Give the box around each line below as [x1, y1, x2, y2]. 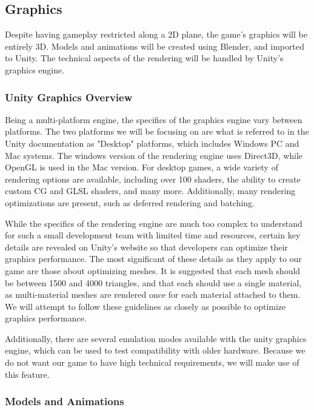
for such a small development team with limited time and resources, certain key [5, 229, 301, 241]
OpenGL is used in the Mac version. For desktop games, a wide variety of [5, 161, 278, 173]
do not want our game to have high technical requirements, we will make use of [5, 356, 299, 369]
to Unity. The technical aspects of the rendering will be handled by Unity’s [5, 52, 284, 64]
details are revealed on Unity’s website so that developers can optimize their [5, 240, 288, 253]
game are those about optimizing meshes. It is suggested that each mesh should [5, 264, 301, 277]
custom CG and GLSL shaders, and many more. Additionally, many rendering [5, 184, 296, 197]
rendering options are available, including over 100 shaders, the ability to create [5, 172, 301, 185]
